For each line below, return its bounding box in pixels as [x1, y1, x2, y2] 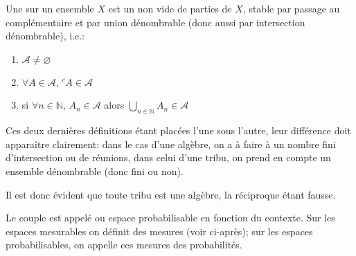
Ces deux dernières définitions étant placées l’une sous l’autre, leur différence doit [6, 123, 351, 138]
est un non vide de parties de [108, 1, 232, 15]
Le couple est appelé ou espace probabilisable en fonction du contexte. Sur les [6, 210, 335, 225]
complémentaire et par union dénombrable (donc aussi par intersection [6, 15, 305, 29]
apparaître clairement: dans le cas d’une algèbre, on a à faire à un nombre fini [6, 136, 336, 151]
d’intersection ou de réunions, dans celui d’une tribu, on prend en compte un [6, 150, 331, 165]
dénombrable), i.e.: [6, 28, 85, 43]
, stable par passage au [242, 1, 340, 15]
